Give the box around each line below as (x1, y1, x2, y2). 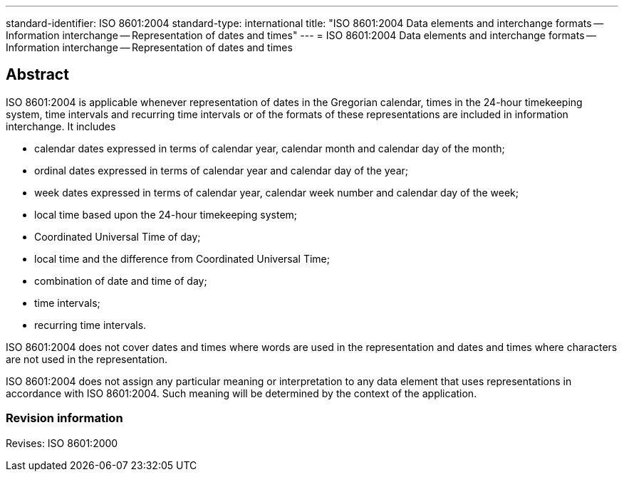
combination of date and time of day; (34, 274, 207, 287)
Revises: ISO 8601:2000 (6, 436, 118, 449)
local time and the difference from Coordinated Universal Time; (34, 252, 330, 265)
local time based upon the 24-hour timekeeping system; (34, 208, 298, 221)
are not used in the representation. (6, 352, 168, 365)
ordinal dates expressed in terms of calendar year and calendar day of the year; (34, 164, 409, 177)
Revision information (6, 411, 123, 426)
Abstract (6, 65, 69, 84)
